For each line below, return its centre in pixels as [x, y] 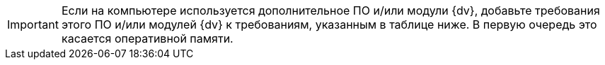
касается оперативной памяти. [147, 38]
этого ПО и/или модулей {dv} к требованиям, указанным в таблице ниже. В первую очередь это [329, 24]
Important [33, 24]
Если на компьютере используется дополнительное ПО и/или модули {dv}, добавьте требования [330, 10]
